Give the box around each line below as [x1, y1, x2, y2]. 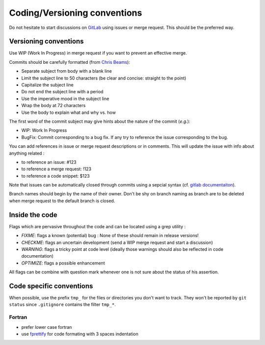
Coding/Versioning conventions [9, 7, 142, 18]
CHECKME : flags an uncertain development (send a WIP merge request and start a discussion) [21, 239, 213, 245]
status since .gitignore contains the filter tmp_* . [9, 302, 116, 308]
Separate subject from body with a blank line [21, 68, 112, 74]
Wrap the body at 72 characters [21, 103, 86, 108]
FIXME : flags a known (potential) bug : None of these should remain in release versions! [21, 233, 199, 239]
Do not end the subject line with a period [21, 89, 104, 95]
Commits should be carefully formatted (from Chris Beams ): [9, 59, 130, 65]
